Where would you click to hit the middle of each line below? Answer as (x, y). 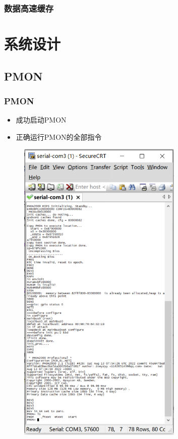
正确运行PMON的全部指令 (59, 136)
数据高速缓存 (29, 8)
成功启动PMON (41, 120)
